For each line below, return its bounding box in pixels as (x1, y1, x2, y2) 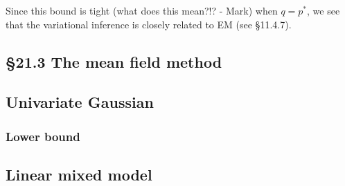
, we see (307, 3, 340, 17)
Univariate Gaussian (6, 91, 154, 113)
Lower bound (6, 127, 80, 145)
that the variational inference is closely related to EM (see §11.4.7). (6, 17, 292, 31)
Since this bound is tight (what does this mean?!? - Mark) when (6, 3, 278, 17)
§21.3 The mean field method (6, 50, 222, 72)
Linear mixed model (6, 163, 152, 185)
